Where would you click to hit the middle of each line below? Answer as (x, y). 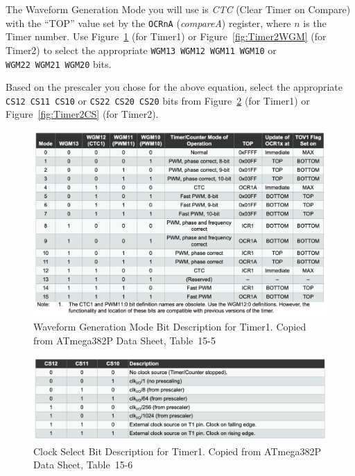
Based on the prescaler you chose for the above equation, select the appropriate (174, 87)
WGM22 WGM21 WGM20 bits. (59, 63)
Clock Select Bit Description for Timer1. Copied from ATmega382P (177, 451)
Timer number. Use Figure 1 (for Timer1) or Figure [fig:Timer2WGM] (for (166, 36)
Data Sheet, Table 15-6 (83, 465)
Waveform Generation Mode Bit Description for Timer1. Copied (170, 327)
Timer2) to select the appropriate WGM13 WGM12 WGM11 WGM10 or (141, 50)
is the (315, 23)
